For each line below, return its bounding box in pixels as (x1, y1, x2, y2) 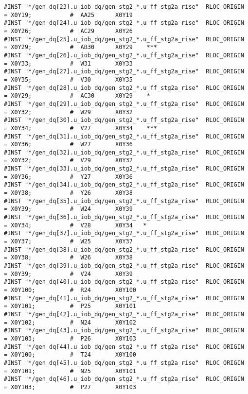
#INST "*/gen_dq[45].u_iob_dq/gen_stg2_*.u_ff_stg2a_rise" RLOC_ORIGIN (4, 359, 244, 366)
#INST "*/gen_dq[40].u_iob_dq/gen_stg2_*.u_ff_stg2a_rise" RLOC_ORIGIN (4, 278, 244, 286)
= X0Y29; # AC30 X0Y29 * (4, 92, 150, 100)
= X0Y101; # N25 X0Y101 (4, 367, 137, 375)
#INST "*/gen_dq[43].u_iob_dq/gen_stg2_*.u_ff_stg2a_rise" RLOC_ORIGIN (4, 327, 244, 334)
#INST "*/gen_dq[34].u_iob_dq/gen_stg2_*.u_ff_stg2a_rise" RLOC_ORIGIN (4, 181, 244, 188)
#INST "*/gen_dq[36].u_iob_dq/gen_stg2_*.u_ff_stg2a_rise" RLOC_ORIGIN (4, 214, 244, 221)
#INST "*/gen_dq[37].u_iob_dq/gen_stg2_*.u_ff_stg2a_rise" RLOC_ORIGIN (4, 230, 244, 237)
